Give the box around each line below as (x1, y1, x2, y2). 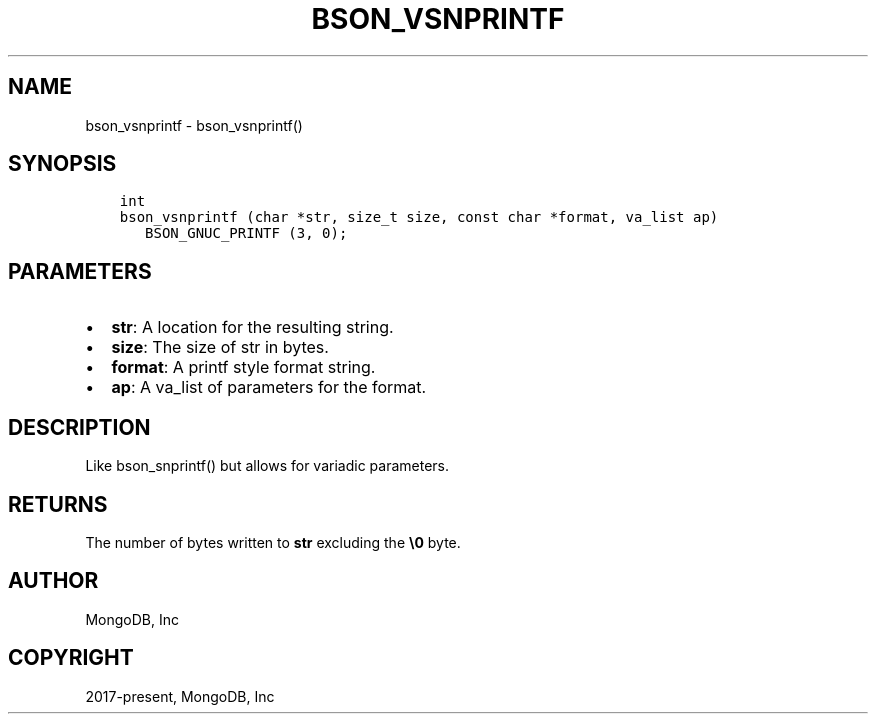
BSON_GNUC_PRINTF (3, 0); (145, 225, 348, 242)
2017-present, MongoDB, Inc (85, 687, 275, 705)
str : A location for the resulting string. (111, 317, 394, 338)
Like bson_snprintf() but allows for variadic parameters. (85, 457, 450, 475)
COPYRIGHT (8, 645, 134, 671)
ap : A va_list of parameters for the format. (111, 377, 427, 398)
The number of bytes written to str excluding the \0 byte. (85, 533, 461, 551)
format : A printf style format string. (111, 357, 376, 378)
